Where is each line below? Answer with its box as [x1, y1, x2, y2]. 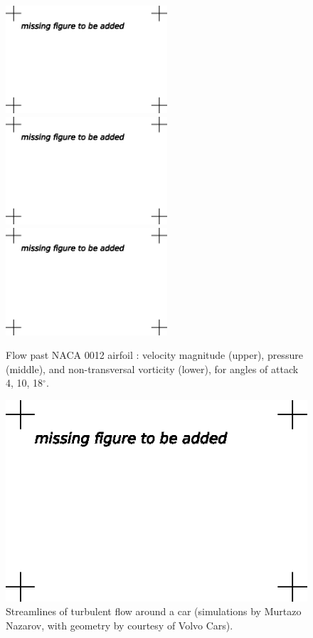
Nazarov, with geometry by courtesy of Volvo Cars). [6, 617, 233, 632]
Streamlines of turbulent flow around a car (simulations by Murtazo [6, 604, 302, 619]
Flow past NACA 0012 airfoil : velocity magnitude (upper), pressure [6, 347, 303, 362]
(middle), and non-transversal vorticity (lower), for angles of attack [6, 361, 299, 376]
